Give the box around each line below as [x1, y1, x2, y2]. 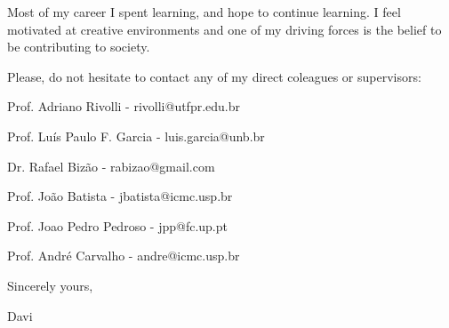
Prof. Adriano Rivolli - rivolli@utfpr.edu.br [7, 97, 241, 116]
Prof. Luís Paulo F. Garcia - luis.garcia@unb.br [7, 126, 265, 145]
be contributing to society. [7, 37, 150, 56]
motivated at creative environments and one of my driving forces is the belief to [7, 20, 442, 38]
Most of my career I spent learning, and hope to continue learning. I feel [7, 3, 401, 20]
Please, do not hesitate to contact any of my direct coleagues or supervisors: [7, 67, 421, 85]
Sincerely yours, [7, 276, 93, 294]
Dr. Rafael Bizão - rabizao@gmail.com [7, 156, 215, 175]
